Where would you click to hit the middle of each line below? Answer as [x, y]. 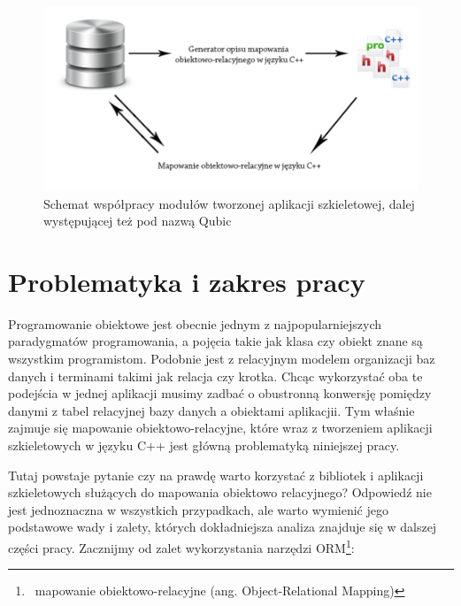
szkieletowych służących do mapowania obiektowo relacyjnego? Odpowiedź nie [220, 492]
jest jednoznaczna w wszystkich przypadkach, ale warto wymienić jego [198, 509]
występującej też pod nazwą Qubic [138, 221]
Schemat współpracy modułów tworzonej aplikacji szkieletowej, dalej [229, 203]
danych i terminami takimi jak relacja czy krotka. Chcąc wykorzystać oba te [215, 376]
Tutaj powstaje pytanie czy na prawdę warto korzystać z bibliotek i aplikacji [216, 475]
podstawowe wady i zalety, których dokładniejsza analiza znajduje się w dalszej [223, 527]
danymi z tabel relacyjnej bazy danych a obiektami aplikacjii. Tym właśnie [211, 410]
